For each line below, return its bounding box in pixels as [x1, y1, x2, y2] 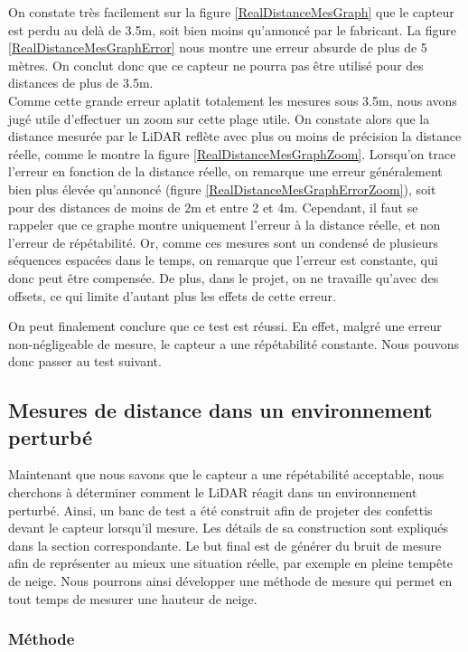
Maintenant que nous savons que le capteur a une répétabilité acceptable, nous [8, 465, 445, 484]
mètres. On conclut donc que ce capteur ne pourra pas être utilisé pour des [8, 55, 424, 74]
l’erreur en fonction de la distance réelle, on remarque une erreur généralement [8, 162, 443, 181]
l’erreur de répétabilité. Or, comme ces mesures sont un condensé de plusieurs [8, 232, 438, 251]
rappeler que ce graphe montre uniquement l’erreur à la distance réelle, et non [8, 215, 441, 234]
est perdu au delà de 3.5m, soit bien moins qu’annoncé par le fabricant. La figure [8, 20, 457, 39]
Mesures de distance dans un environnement [8, 396, 433, 424]
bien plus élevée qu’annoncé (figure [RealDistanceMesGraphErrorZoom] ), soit [8, 179, 436, 198]
